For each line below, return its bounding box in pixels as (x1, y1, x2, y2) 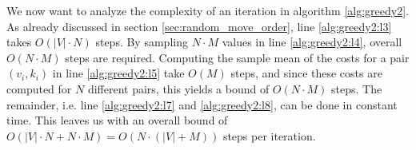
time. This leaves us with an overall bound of (6, 112, 228, 128)
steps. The (331, 80, 382, 97)
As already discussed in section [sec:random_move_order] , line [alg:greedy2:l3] (6, 18, 392, 34)
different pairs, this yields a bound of (87, 80, 270, 97)
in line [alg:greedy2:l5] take (52, 65, 185, 81)
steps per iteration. (222, 127, 316, 144)
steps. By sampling (95, 34, 188, 50)
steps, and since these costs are (230, 65, 382, 81)
